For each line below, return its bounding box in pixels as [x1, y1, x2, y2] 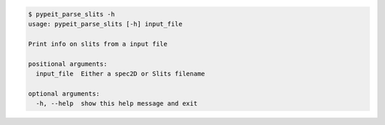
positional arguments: [28, 60, 108, 67]
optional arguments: [28, 89, 100, 97]
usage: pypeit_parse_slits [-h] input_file [28, 20, 183, 28]
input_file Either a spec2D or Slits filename [36, 70, 205, 77]
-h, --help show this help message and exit [36, 99, 197, 108]
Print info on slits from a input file [28, 40, 168, 48]
